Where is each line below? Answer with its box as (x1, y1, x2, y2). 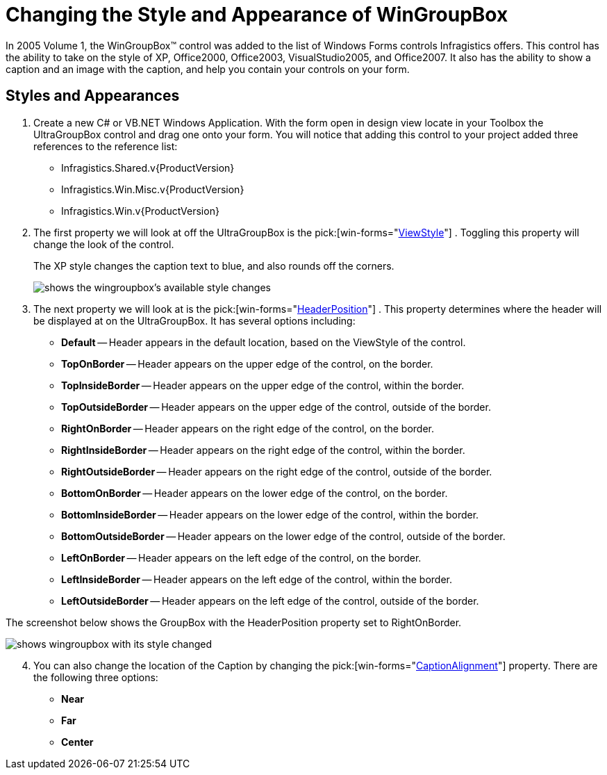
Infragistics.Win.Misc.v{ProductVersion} (61, 183, 244, 195)
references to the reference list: (33, 140, 178, 152)
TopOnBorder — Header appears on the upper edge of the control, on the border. (61, 357, 433, 370)
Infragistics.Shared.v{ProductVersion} (61, 161, 235, 174)
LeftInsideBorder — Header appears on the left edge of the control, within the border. (61, 573, 453, 585)
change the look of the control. (33, 238, 174, 250)
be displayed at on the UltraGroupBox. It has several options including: (33, 314, 356, 327)
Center (61, 735, 94, 748)
